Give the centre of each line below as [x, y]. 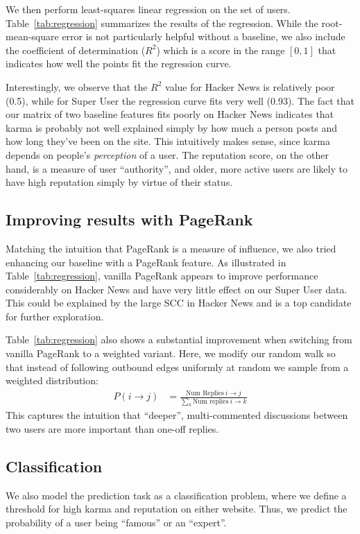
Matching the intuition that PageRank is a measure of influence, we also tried [171, 248]
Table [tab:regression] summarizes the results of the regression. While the [162, 23]
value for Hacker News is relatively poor [250, 86]
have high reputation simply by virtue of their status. [119, 182]
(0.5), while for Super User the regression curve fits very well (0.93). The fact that [180, 100]
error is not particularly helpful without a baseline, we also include [204, 36]
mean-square [32, 36]
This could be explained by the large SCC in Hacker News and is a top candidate [179, 303]
